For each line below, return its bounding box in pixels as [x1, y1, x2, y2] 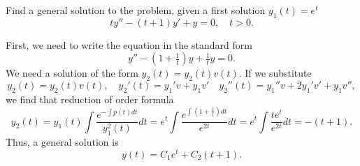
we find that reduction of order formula [6, 91, 174, 106]
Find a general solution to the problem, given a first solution [6, 3, 266, 17]
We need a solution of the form [6, 66, 138, 80]
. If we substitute [238, 66, 312, 80]
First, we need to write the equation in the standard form [6, 37, 252, 52]
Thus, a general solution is [6, 134, 119, 149]
